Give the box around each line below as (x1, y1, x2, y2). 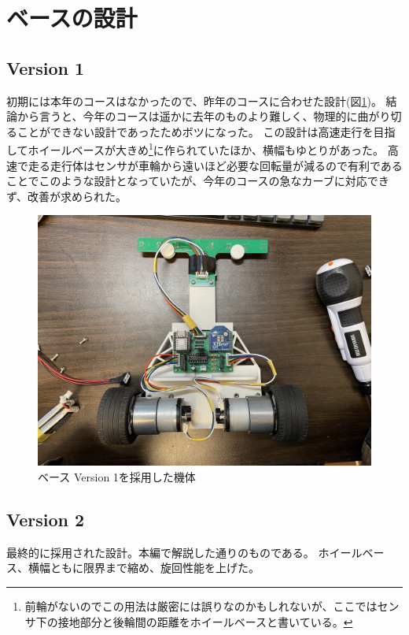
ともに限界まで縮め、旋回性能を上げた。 (50, 559, 260, 576)
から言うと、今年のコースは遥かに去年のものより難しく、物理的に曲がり (17, 108, 391, 124)
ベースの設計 (6, 2, 138, 34)
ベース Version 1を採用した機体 (38, 468, 196, 485)
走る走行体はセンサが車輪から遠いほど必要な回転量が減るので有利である (28, 157, 403, 173)
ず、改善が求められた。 (6, 188, 127, 204)
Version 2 (6, 507, 85, 531)
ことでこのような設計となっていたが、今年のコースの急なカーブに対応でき (6, 173, 389, 189)
